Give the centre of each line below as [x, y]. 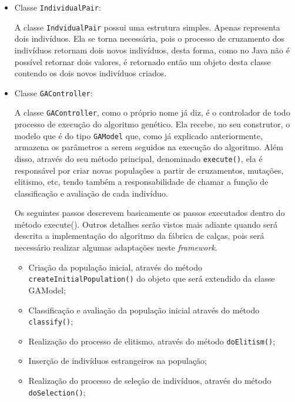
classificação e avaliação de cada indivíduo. [91, 193]
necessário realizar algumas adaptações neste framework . [116, 247]
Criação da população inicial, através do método [115, 267]
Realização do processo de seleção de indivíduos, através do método [150, 380]
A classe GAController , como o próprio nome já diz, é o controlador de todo [152, 112]
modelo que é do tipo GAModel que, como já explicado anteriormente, [138, 135]
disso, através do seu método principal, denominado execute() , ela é [138, 158]
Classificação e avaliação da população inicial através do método [144, 310]
